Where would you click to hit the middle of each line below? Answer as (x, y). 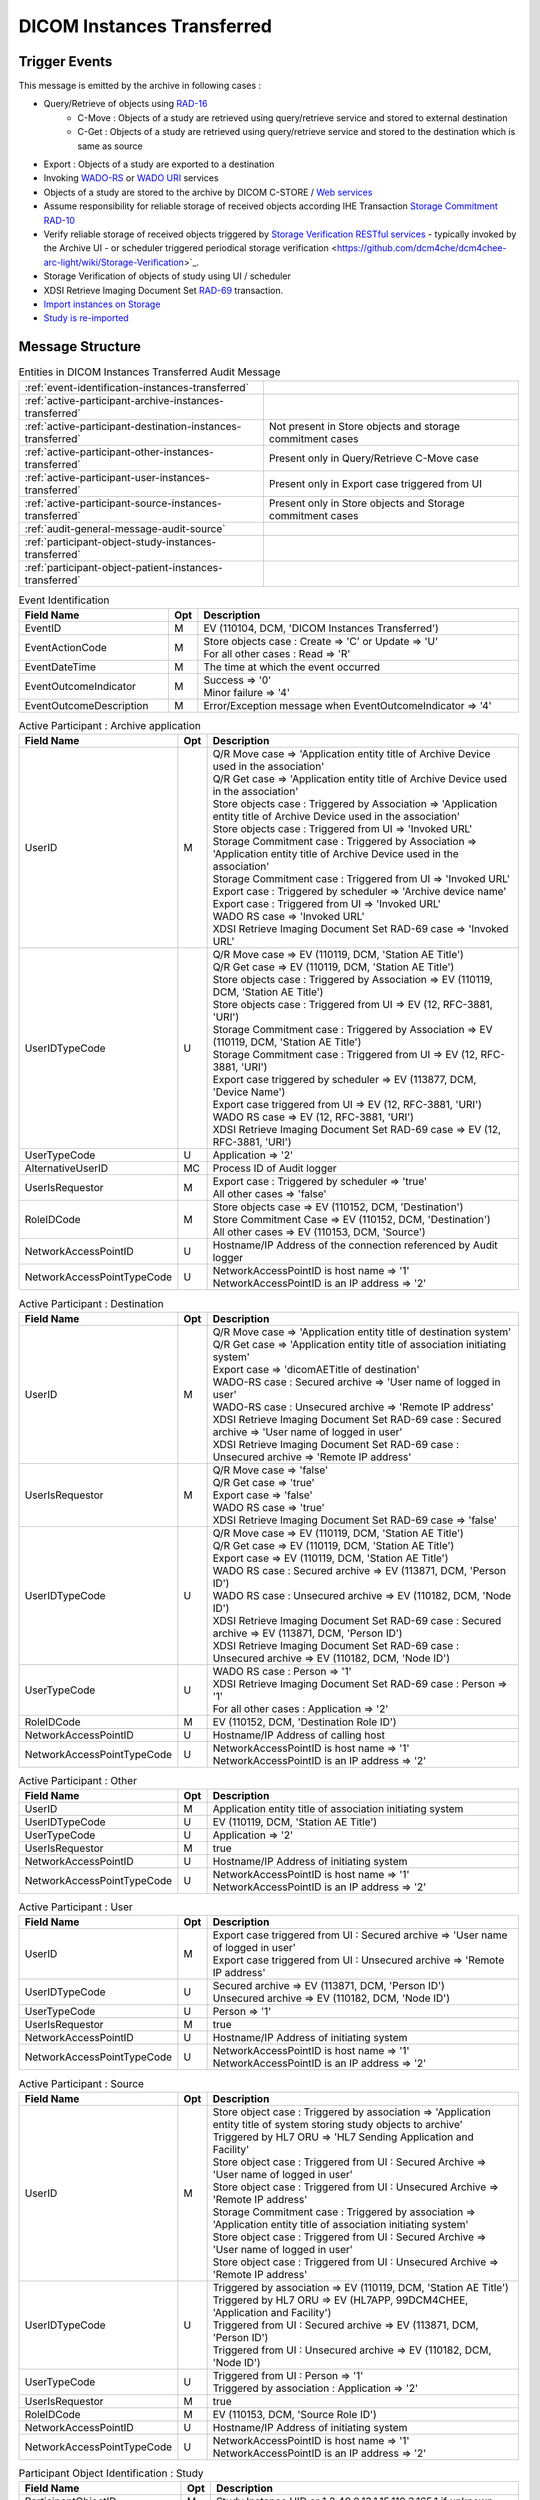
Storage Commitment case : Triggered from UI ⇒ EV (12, (345, 1055)
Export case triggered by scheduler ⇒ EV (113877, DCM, (344, 1080)
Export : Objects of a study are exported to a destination (159, 164)
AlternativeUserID (66, 1168)
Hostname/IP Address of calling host (298, 1735)
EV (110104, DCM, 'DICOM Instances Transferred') (321, 628)
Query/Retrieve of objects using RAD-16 (125, 104)
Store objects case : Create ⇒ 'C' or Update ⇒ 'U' (321, 641)
